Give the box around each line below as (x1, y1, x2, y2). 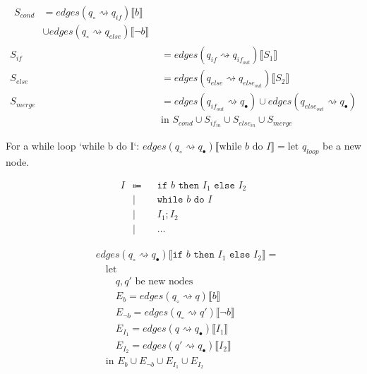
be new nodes (135, 277, 193, 287)
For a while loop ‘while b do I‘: (6, 138, 140, 153)
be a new (323, 138, 361, 153)
